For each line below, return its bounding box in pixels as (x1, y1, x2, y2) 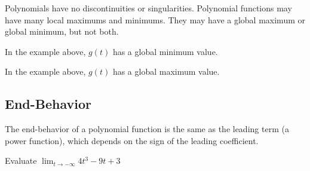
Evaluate (5, 154, 37, 167)
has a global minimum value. (112, 45, 218, 57)
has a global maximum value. (112, 65, 220, 78)
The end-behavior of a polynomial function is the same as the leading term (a (5, 123, 289, 135)
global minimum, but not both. (5, 25, 119, 38)
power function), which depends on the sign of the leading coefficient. (5, 134, 259, 146)
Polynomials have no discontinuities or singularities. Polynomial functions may (5, 2, 292, 14)
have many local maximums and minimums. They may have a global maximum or (5, 13, 305, 26)
